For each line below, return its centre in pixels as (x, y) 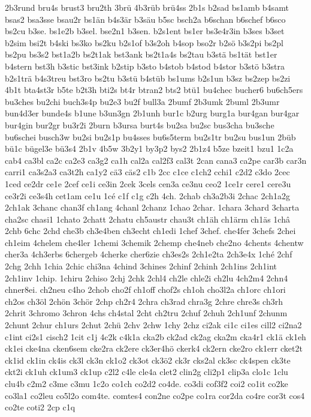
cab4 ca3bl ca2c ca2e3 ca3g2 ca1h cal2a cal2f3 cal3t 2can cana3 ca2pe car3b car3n (156, 160)
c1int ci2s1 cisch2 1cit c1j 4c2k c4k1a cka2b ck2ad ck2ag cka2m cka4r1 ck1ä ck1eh (155, 336)
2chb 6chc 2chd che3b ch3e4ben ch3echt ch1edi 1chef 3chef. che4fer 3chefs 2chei (150, 231)
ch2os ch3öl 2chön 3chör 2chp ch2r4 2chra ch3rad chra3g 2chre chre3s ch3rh (144, 301)
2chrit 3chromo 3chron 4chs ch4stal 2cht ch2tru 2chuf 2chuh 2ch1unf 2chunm (146, 313)
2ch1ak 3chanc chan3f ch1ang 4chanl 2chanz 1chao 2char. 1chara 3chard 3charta (152, 207)
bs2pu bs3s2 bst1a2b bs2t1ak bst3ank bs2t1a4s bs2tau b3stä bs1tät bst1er (141, 54)
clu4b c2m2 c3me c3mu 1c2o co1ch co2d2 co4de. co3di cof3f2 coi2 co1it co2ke (147, 383)
